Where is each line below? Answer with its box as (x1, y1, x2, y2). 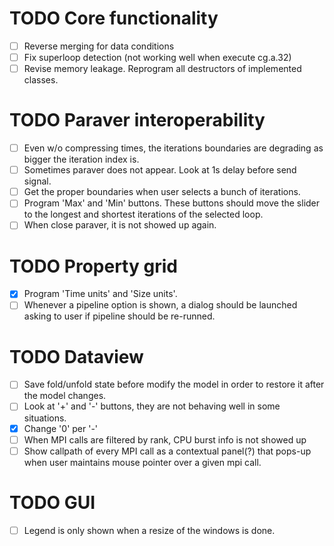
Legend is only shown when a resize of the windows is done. (23, 524, 276, 536)
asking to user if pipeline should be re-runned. (23, 310, 216, 322)
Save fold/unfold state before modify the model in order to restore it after (23, 378, 325, 391)
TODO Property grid (9, 255, 178, 277)
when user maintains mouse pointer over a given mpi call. (23, 456, 262, 468)
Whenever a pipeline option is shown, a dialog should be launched (23, 299, 298, 311)
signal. (23, 175, 52, 187)
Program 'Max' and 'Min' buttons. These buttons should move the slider (23, 197, 321, 209)
